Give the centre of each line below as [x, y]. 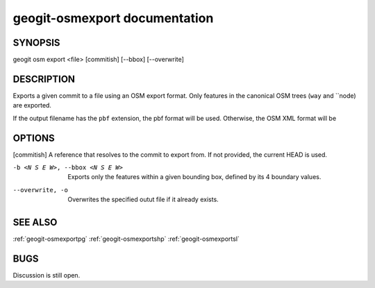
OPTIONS [34, 138]
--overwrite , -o [41, 190]
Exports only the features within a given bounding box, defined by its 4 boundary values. [194, 177]
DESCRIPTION [44, 79]
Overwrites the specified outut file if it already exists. [143, 200]
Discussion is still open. [47, 276]
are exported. [32, 105]
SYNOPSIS [36, 43]
